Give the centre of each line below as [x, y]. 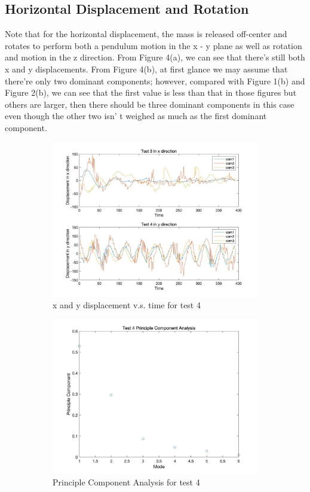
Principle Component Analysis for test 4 [126, 482]
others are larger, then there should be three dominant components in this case [150, 104]
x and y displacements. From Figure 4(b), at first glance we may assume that [146, 69]
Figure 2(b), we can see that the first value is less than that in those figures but [151, 92]
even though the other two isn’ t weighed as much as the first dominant [136, 116]
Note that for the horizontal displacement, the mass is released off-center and [146, 34]
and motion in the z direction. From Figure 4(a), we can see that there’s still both [155, 57]
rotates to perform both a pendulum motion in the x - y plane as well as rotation [154, 45]
